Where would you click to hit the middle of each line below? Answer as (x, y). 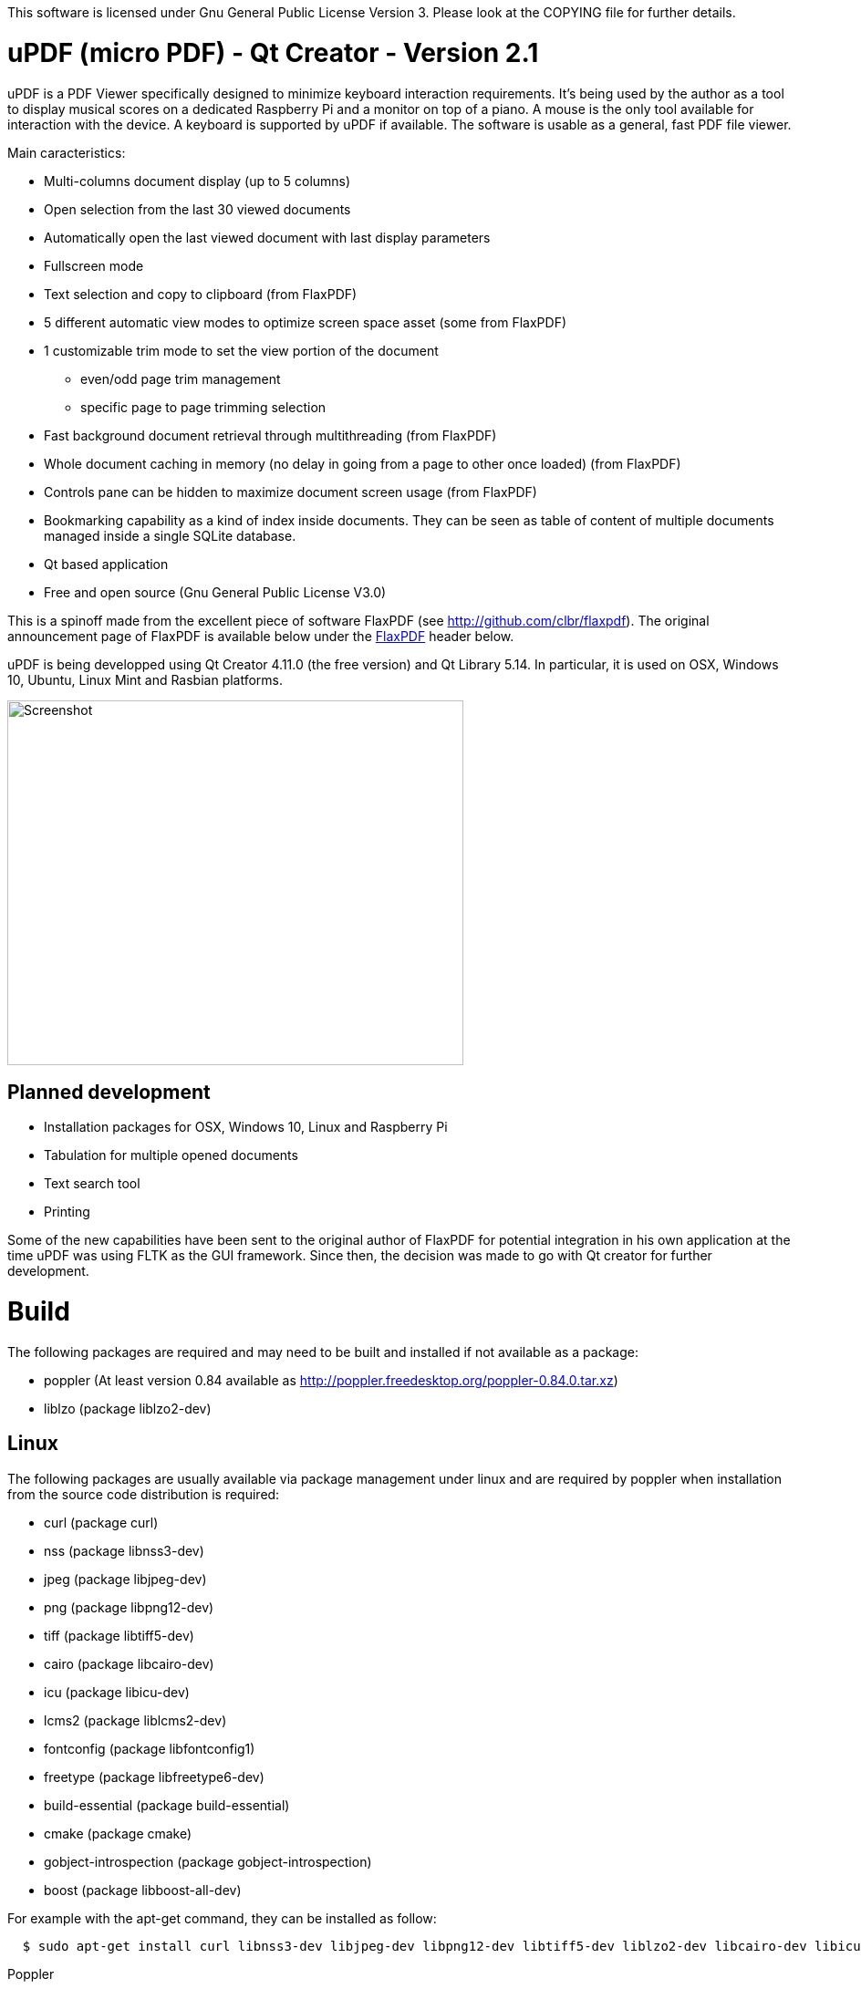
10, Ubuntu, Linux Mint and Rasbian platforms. (145, 679)
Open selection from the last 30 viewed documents (197, 209)
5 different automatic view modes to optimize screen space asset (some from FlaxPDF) (306, 322)
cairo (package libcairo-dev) (129, 1663)
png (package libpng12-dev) (129, 1607)
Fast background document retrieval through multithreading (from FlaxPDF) (270, 435)
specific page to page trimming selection (203, 407)
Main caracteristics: (67, 152)
